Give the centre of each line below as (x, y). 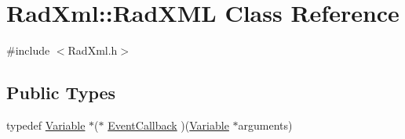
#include (28, 50)
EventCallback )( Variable (168, 125)
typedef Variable (46, 125)
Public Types (61, 93)
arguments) (265, 125)
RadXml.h (93, 50)
